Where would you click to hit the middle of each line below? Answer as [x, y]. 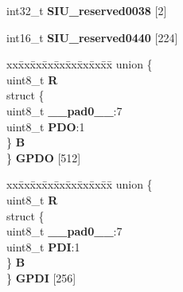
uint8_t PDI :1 [43, 246]
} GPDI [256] [41, 277]
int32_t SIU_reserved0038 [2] [87, 10]
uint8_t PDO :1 [46, 126]
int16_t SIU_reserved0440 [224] [92, 37]
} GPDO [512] [44, 157]
